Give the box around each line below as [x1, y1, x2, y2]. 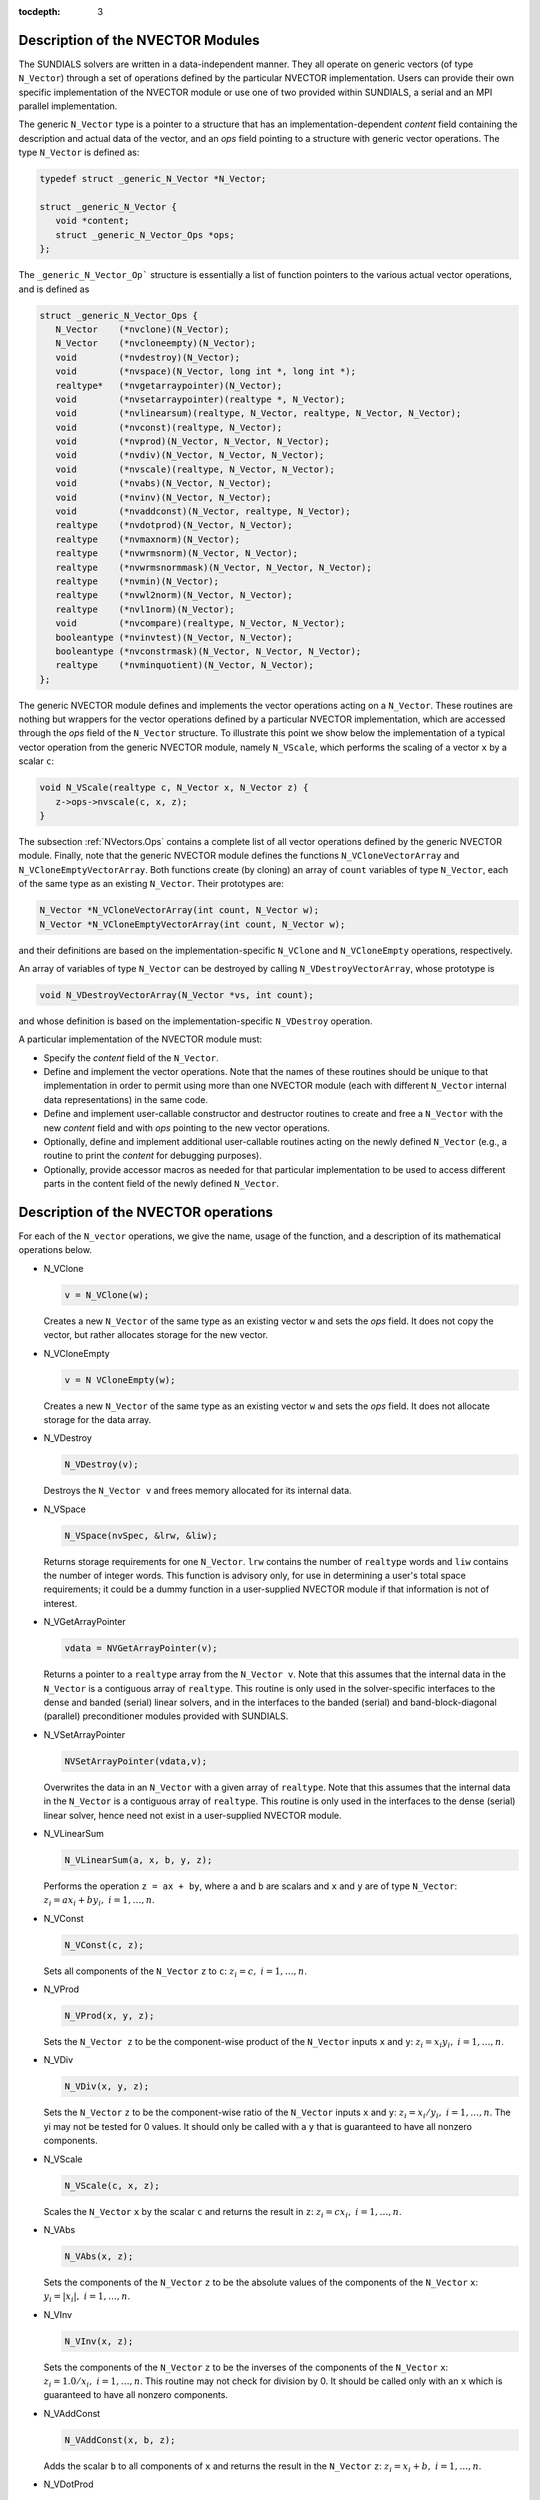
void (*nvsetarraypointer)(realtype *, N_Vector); [55, 393, 346, 405]
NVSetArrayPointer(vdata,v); [64, 1755, 208, 1767]
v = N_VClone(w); [64, 1289, 150, 1300]
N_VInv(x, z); [64, 2335, 134, 2347]
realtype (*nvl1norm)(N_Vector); [55, 603, 235, 615]
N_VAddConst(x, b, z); [64, 2434, 176, 2445]
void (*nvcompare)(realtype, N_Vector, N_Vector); [55, 618, 346, 629]
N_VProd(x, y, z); [64, 2010, 155, 2022]
